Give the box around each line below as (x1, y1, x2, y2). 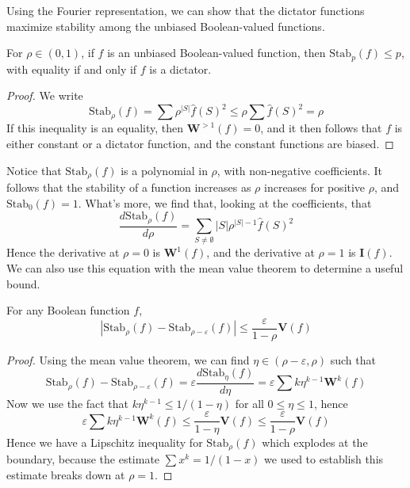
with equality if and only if (6, 60, 137, 77)
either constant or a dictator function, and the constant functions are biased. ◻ (6, 135, 394, 151)
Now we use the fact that (6, 395, 129, 411)
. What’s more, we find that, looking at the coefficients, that (78, 194, 372, 211)
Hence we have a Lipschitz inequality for (6, 433, 203, 450)
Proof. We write (6, 87, 83, 104)
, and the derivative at (206, 244, 315, 261)
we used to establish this (264, 451, 384, 467)
